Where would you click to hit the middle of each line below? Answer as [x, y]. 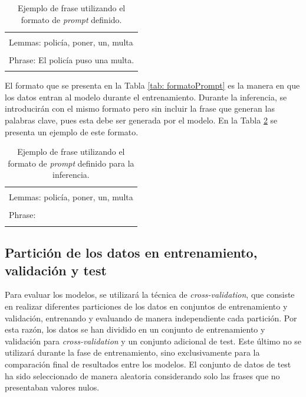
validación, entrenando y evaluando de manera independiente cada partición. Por [151, 318]
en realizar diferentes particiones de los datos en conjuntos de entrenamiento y [146, 306]
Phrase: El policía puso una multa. [72, 59]
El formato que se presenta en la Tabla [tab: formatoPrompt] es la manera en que [152, 85]
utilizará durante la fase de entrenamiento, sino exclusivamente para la [132, 352]
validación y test [56, 270]
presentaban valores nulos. [52, 387]
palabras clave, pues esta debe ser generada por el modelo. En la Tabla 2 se [141, 120]
